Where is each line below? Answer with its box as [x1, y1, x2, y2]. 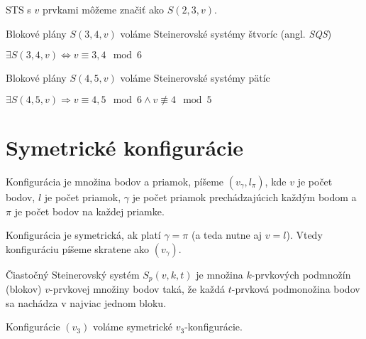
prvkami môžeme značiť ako [42, 2, 165, 16]
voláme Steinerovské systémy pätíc [120, 70, 270, 85]
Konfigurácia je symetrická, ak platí [6, 227, 161, 242]
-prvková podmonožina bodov [231, 281, 360, 296]
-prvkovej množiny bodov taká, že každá [50, 281, 226, 296]
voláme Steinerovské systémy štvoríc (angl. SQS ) [120, 26, 332, 41]
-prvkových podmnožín [251, 267, 351, 281]
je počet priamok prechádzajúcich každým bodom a [132, 189, 357, 204]
